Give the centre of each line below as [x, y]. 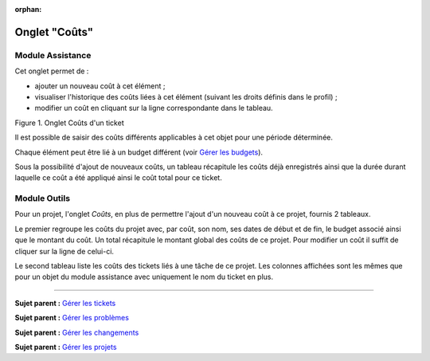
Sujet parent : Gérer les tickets [65, 303]
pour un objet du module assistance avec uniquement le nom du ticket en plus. [144, 277]
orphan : [28, 9]
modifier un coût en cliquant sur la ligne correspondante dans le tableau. [154, 108]
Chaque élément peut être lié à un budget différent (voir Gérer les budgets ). [139, 152]
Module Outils [43, 198]
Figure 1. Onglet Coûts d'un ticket [69, 123]
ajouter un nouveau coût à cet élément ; [100, 86]
